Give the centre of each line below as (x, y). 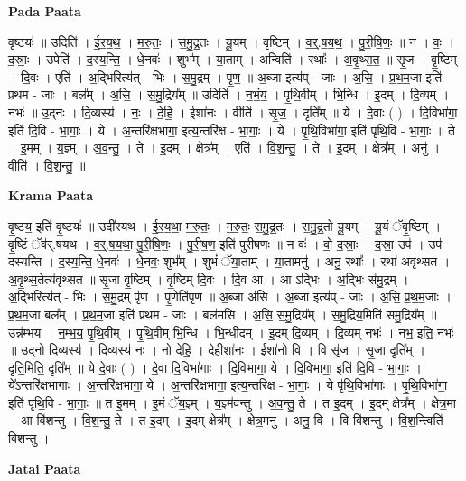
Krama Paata (51, 195)
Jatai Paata (45, 468)
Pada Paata (45, 11)
